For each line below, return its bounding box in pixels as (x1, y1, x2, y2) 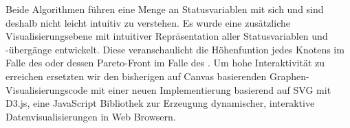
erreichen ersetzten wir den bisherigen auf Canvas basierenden (6, 68, 267, 83)
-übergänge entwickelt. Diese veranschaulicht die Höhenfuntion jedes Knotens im (6, 42, 344, 56)
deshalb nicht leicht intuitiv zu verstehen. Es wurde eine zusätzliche (6, 15, 290, 29)
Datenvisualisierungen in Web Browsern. (6, 109, 176, 123)
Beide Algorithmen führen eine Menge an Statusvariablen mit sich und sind (6, 2, 324, 16)
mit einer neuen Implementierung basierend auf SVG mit (90, 82, 331, 97)
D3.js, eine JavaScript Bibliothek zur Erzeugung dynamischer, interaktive (6, 96, 315, 110)
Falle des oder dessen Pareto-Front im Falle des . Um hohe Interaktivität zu (6, 55, 325, 70)
